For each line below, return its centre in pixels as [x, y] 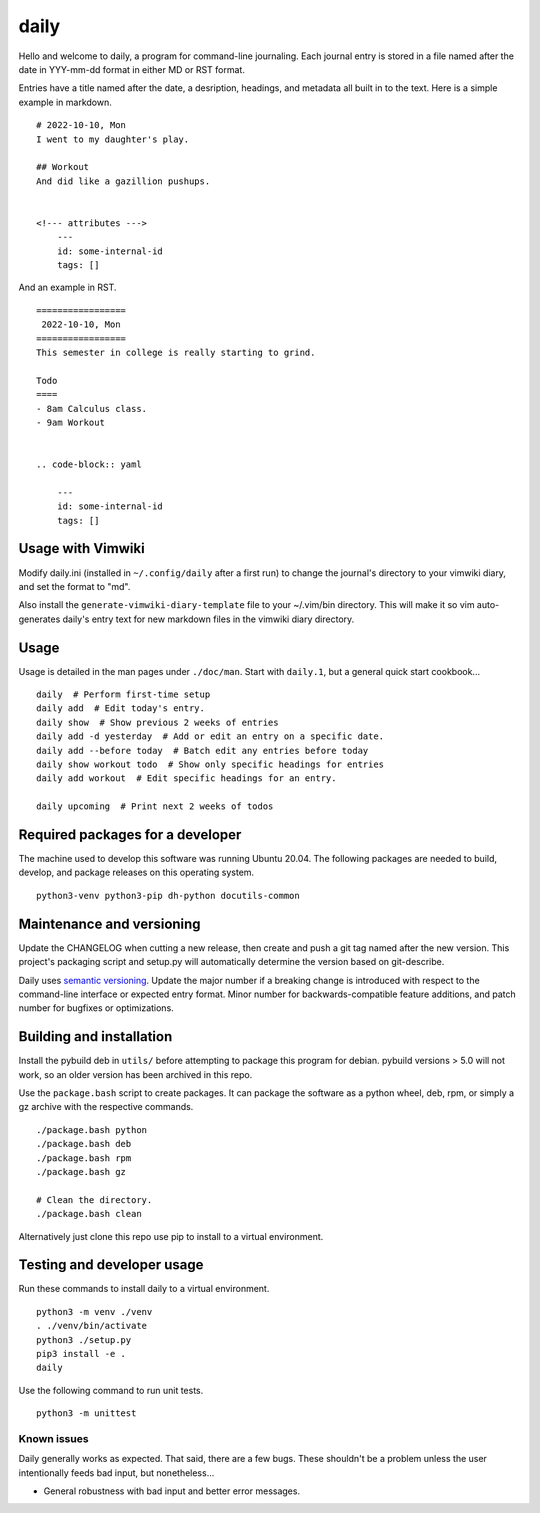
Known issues [53, 1438]
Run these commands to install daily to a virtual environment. [144, 1289]
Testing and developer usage [111, 1265]
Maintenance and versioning [109, 923]
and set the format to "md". [74, 586]
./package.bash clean [89, 1214]
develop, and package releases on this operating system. [136, 872]
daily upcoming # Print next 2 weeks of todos [155, 806]
